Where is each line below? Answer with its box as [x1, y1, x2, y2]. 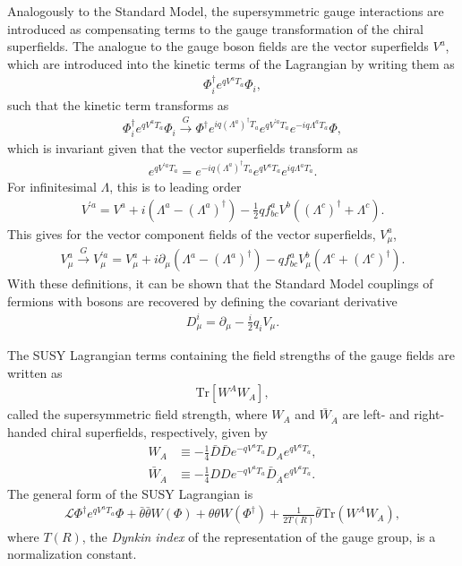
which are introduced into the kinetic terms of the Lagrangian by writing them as [7, 54, 455, 73]
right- [414, 405, 445, 424]
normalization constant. [7, 545, 137, 563]
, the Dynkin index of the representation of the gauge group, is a [81, 527, 436, 545]
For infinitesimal [7, 177, 97, 196]
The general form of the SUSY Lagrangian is [7, 484, 253, 502]
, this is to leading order [109, 177, 242, 196]
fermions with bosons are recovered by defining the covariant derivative [7, 291, 398, 310]
